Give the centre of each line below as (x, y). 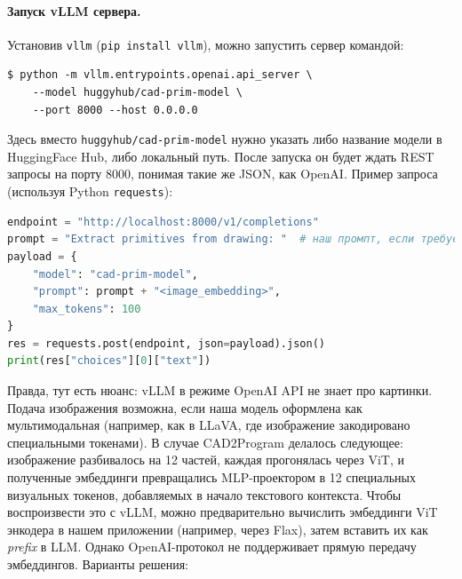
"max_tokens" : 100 (87, 309)
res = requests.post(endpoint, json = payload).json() (166, 343)
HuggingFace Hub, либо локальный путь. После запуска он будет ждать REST (221, 156)
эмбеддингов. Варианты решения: (98, 564)
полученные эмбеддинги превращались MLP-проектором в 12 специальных (211, 477)
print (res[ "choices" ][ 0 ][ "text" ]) (109, 361)
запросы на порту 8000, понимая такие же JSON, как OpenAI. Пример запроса (223, 174)
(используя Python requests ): (90, 191)
